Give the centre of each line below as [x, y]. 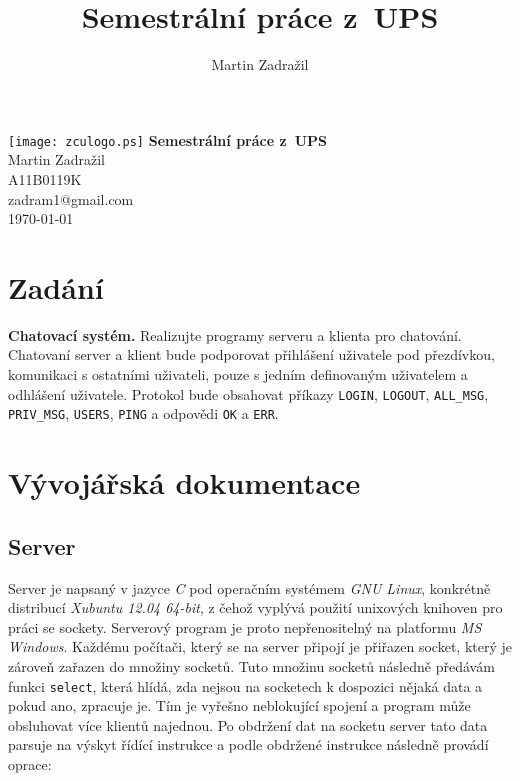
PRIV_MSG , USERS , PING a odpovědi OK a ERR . [143, 413]
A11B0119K [45, 178]
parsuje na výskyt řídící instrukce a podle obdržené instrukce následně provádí [248, 744]
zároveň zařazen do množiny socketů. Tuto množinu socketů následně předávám [251, 665]
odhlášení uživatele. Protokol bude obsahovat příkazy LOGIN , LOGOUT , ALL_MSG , [248, 393]
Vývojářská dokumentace [184, 482]
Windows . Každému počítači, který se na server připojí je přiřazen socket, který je [260, 646]
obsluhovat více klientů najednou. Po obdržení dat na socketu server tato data [248, 724]
